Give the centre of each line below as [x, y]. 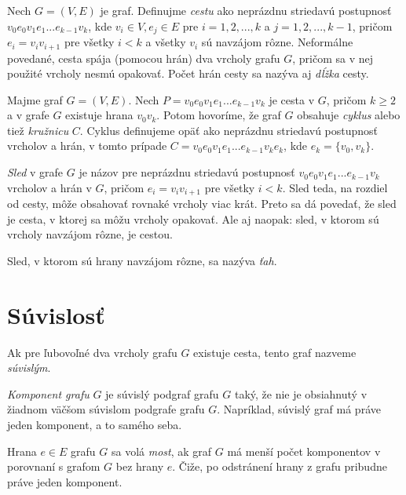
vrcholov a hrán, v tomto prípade [87, 146]
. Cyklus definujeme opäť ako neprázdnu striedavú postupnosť [229, 130]
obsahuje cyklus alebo [349, 115]
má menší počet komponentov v [304, 451]
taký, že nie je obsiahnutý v [301, 393]
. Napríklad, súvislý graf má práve [299, 409]
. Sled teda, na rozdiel [335, 187]
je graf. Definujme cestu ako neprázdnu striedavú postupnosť [246, 10]
